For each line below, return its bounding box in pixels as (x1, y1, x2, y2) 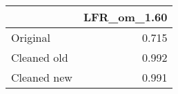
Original (11, 30, 50, 45)
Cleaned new (11, 69, 72, 85)
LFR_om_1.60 (83, 9, 168, 25)
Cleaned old (11, 49, 68, 65)
